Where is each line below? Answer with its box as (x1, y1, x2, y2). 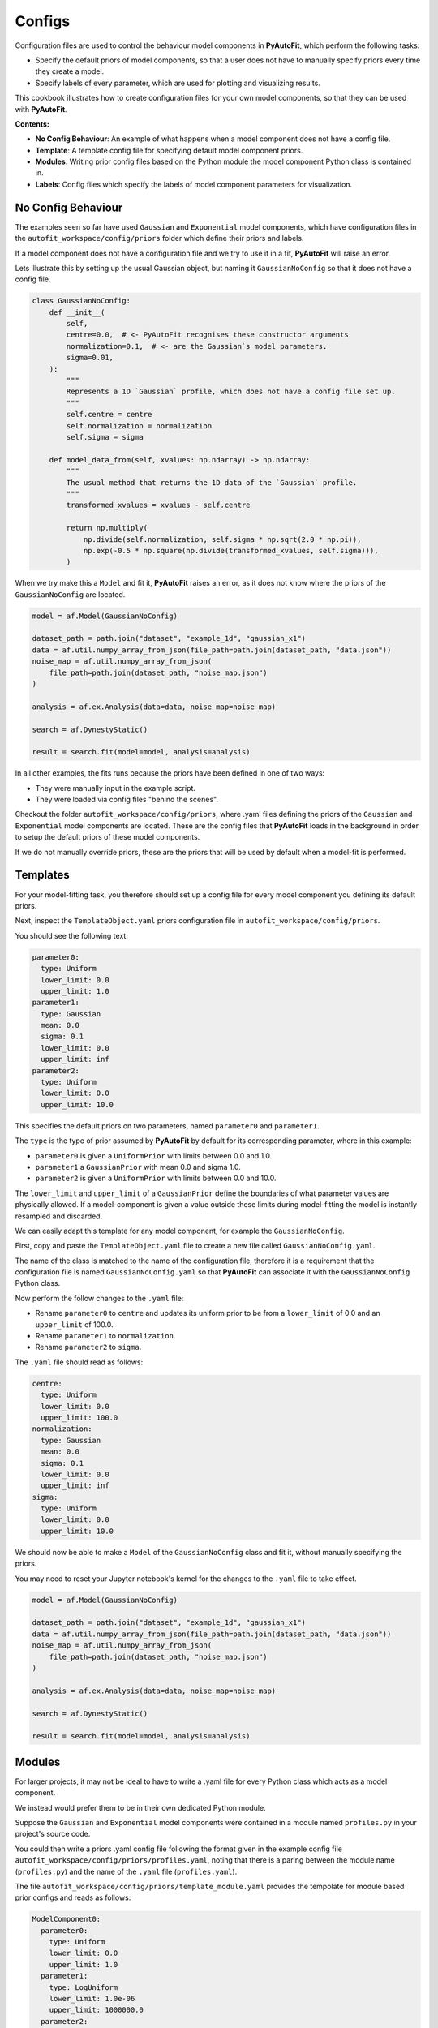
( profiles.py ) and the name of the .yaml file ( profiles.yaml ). (15, 1867, 238, 1876)
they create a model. (35, 67, 105, 76)
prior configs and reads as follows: (15, 1893, 131, 1902)
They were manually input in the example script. (35, 783, 196, 793)
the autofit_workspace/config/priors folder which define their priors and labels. (15, 234, 304, 243)
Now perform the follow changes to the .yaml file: (15, 1293, 184, 1303)
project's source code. (15, 1829, 91, 1839)
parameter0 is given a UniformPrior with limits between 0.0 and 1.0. (35, 1150, 273, 1160)
